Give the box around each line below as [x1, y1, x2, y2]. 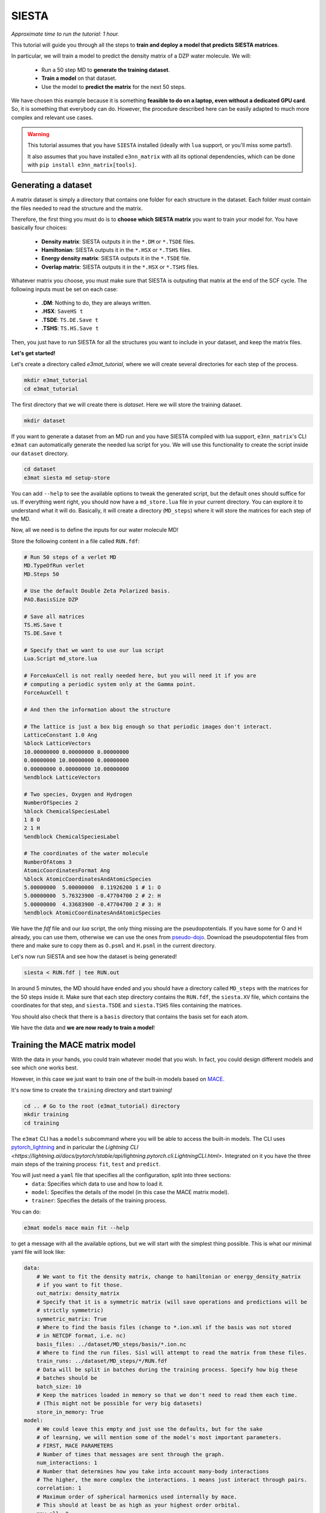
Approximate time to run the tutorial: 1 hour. [11, 30, 120, 38]
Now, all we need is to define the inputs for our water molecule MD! [11, 527, 179, 534]
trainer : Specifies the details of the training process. [31, 1197, 167, 1204]
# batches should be [36, 1374, 98, 1382]
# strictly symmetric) [36, 1307, 104, 1314]
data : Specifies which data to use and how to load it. [31, 1180, 164, 1187]
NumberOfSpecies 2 [24, 799, 78, 806]
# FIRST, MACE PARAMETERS [36, 1442, 113, 1449]
